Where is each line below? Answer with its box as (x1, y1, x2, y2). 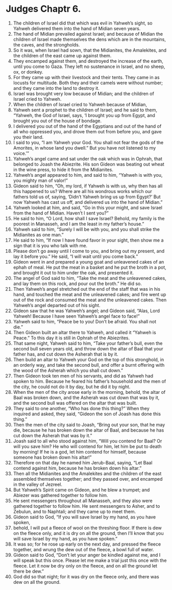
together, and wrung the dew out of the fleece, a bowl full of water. (13, 546, 155, 552)
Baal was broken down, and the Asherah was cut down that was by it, (13, 394, 160, 400)
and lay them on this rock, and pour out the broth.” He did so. (13, 280, 142, 287)
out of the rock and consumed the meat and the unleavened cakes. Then (13, 297, 167, 303)
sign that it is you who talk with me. (13, 242, 88, 248)
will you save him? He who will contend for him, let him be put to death (13, 443, 162, 450)
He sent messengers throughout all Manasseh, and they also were (13, 498, 153, 504)
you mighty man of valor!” (13, 177, 68, 183)
